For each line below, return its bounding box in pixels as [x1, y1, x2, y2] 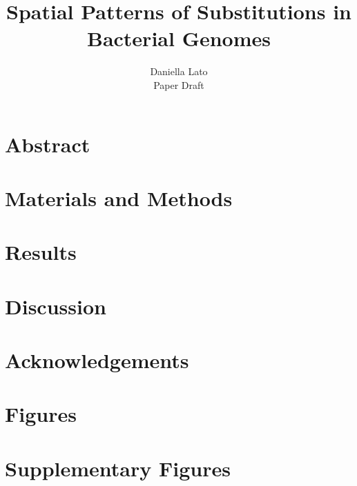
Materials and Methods [5, 183, 233, 212]
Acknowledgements [5, 346, 189, 374]
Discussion [5, 292, 106, 320]
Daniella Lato [150, 64, 208, 79]
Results [5, 238, 77, 266]
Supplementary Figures [5, 454, 231, 482]
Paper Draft [153, 77, 204, 92]
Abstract [5, 130, 90, 158]
